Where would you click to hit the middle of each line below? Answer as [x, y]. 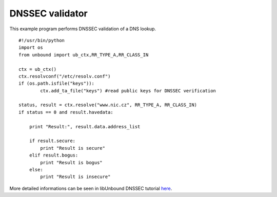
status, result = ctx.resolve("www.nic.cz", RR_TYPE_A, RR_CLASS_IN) [108, 105]
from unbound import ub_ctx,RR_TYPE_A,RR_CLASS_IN [84, 55]
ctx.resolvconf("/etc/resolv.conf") [65, 76]
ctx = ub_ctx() [38, 69]
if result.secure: [52, 141]
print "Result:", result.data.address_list [85, 126]
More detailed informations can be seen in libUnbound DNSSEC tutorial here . [91, 188]
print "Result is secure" [73, 148]
